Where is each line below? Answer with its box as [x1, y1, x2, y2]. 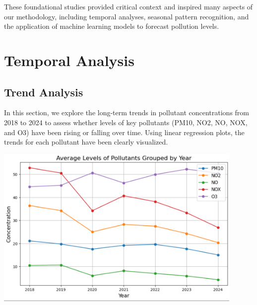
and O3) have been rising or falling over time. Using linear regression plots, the [4, 127, 245, 137]
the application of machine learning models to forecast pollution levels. [4, 21, 219, 31]
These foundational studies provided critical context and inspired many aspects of [4, 1, 253, 11]
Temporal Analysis [4, 50, 134, 70]
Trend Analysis [4, 84, 83, 99]
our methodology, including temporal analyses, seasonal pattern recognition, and [4, 11, 249, 21]
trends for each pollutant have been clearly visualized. [4, 137, 168, 147]
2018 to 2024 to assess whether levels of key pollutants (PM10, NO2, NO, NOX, [4, 117, 248, 127]
